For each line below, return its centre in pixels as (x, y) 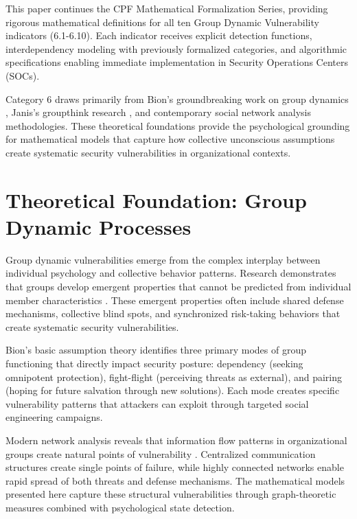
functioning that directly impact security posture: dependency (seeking (154, 363)
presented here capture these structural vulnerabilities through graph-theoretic (171, 494)
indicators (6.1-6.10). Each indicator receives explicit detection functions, (159, 35)
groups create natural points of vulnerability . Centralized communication (161, 453)
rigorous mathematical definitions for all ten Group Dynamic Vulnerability (162, 22)
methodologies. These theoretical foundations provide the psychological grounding (178, 125)
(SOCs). (23, 75)
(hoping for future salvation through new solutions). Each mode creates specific (173, 390)
